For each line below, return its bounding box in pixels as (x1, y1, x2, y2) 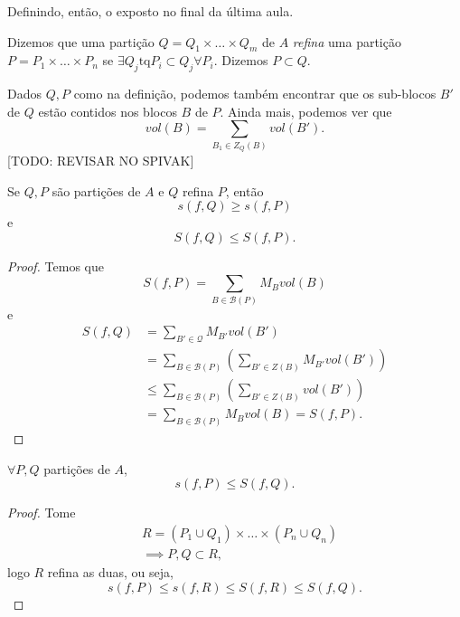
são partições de (52, 181, 141, 200)
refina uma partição (292, 32, 401, 51)
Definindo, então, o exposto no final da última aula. (7, 2, 294, 20)
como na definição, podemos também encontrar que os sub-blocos (73, 84, 437, 103)
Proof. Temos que (7, 256, 104, 275)
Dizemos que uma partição (7, 32, 155, 51)
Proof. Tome (7, 503, 76, 522)
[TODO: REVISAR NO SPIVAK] (7, 151, 194, 170)
